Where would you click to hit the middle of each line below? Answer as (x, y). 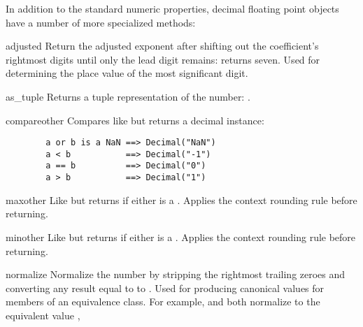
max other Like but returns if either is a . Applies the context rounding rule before (181, 199)
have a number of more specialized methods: (101, 22)
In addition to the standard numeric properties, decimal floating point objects (172, 8)
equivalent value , (43, 315)
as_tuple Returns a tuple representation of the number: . (128, 96)
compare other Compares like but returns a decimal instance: (135, 120)
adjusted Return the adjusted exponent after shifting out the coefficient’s (162, 46)
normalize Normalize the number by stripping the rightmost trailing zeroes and (176, 274)
